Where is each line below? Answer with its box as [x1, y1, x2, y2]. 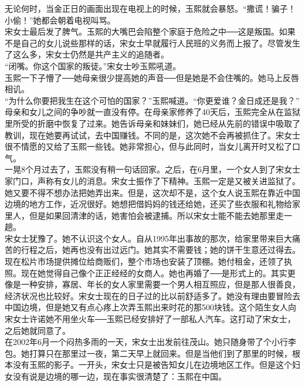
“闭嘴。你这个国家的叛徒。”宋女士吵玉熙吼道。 [5, 59, 181, 72]
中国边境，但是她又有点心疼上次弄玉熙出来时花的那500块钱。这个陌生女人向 [5, 301, 296, 313]
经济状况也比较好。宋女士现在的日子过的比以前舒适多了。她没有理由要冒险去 [5, 289, 300, 302]
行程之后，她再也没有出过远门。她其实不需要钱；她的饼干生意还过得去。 [21, 243, 300, 256]
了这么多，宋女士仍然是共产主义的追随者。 [5, 48, 169, 60]
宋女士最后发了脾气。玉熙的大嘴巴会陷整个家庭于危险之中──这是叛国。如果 [5, 25, 296, 38]
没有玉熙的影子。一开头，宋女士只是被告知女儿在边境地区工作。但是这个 [12, 358, 292, 371]
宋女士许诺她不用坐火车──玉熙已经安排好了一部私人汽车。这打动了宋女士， [5, 313, 296, 325]
